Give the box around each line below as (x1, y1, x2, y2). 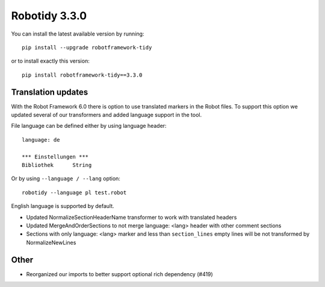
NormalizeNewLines (26, 239, 76, 246)
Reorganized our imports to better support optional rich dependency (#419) (26, 270, 213, 277)
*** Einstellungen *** (22, 153, 89, 160)
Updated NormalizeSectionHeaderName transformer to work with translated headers (26, 213, 237, 221)
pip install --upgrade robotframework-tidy (22, 44, 152, 51)
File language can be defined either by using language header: (11, 122, 167, 130)
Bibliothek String (22, 162, 92, 168)
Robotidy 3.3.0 (11, 9, 87, 22)
